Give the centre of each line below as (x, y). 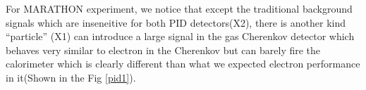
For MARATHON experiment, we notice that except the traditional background (179, 8)
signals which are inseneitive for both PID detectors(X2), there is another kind (176, 22)
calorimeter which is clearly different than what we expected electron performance (183, 64)
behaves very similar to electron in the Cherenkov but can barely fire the (163, 50)
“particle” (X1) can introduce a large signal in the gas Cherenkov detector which (180, 36)
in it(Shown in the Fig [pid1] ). (71, 77)
